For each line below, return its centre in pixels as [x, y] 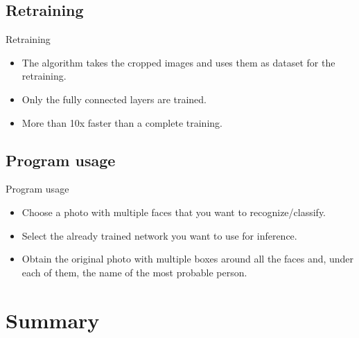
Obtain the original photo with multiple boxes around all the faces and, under [188, 259]
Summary [53, 320]
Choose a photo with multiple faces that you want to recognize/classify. [174, 212]
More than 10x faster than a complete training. [122, 122]
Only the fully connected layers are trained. [114, 99]
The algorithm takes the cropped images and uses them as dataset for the [178, 62]
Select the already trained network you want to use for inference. [159, 235]
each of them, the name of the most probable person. [134, 272]
